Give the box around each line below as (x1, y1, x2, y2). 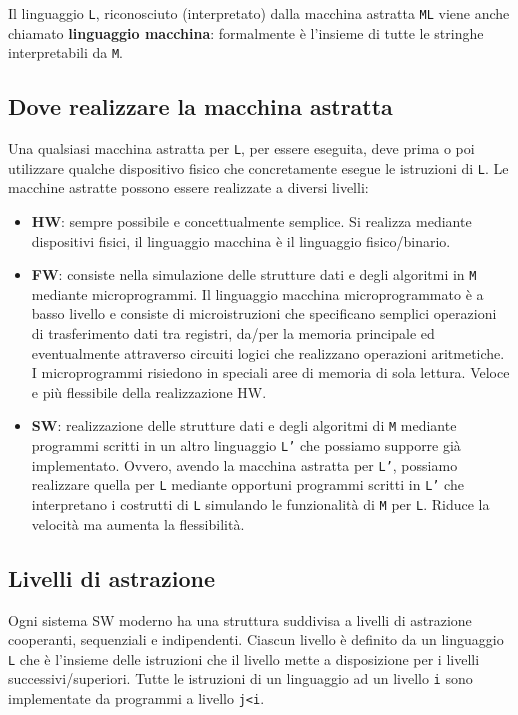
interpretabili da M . (8, 42, 124, 63)
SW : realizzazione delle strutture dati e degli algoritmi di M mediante (31, 415, 457, 436)
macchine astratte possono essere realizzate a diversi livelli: (8, 177, 369, 198)
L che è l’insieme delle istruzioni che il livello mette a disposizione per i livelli (8, 648, 480, 669)
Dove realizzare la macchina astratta (8, 91, 393, 122)
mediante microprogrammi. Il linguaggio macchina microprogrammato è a (31, 283, 484, 304)
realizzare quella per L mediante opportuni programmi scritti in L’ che (31, 474, 464, 495)
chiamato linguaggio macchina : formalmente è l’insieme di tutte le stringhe (8, 22, 484, 43)
